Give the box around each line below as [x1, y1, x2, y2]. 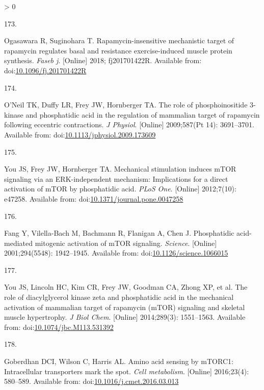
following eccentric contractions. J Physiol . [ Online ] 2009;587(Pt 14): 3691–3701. [4, 119, 254, 130]
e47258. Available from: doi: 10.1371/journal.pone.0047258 [4, 193, 183, 204]
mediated [4, 237, 33, 248]
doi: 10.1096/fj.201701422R [4, 65, 87, 75]
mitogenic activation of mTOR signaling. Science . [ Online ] [35, 237, 217, 248]
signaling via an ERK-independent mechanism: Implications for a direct [4, 173, 228, 184]
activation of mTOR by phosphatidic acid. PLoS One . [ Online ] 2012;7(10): [4, 183, 236, 194]
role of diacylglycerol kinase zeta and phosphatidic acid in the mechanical [4, 292, 234, 302]
